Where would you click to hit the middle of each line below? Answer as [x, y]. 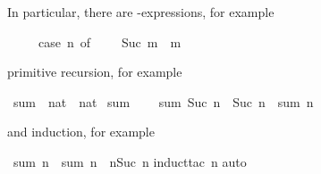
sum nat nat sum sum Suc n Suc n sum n [163, 101]
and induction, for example [81, 132]
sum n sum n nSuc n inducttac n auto [130, 161]
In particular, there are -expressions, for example [141, 12]
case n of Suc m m [110, 41]
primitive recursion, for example [95, 72]
